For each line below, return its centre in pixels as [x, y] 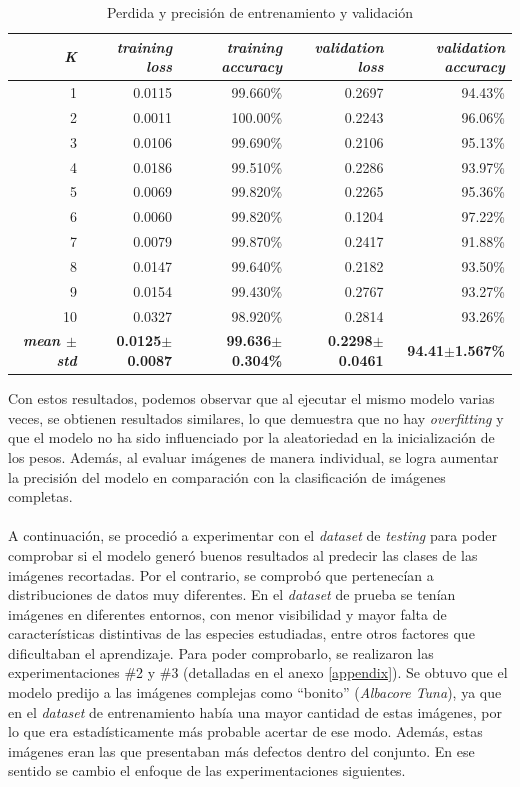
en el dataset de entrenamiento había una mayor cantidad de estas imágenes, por [255, 711]
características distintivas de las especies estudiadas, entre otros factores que [241, 633]
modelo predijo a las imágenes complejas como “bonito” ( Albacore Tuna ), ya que [255, 692]
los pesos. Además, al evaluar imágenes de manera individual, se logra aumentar [253, 456]
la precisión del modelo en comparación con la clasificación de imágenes [227, 476]
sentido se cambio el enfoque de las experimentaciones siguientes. [207, 770]
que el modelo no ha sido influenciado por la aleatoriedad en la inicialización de [251, 437]
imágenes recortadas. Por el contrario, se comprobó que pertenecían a [221, 574]
